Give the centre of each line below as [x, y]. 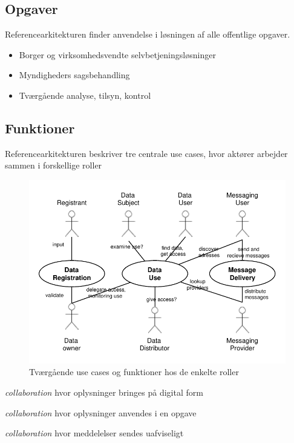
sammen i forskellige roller [54, 165]
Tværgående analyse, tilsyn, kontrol [85, 95]
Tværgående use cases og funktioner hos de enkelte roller [134, 372]
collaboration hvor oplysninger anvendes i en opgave [101, 412]
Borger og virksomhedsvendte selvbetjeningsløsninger [117, 54]
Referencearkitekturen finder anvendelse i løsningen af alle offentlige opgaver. [148, 34]
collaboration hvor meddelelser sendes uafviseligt [94, 433]
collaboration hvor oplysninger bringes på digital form [104, 392]
